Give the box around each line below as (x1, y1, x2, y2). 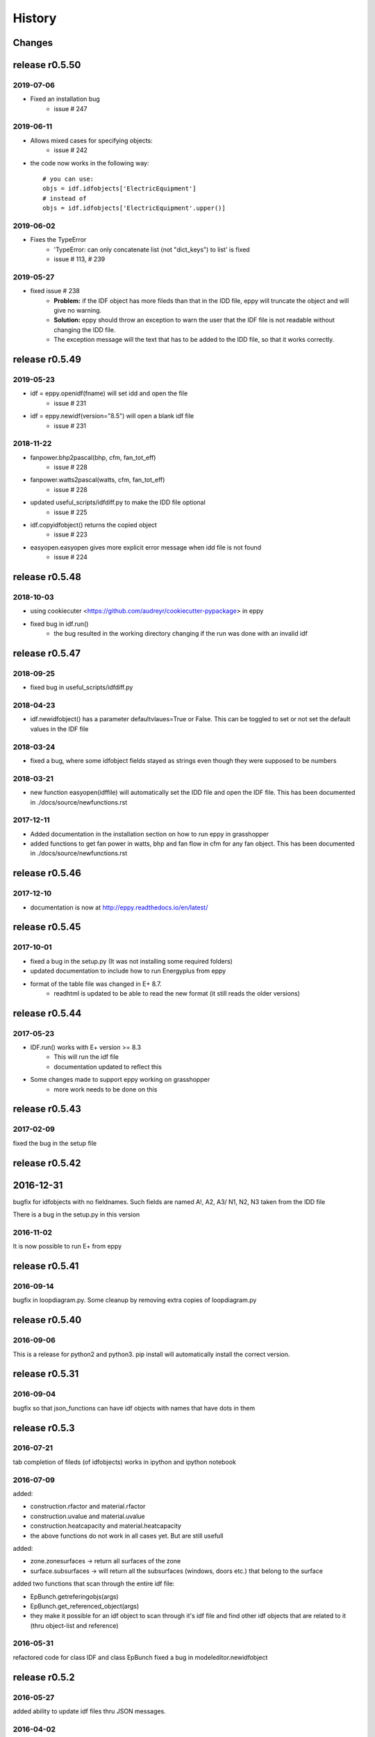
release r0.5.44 (12, 1007, 82, 1019)
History (12, 10, 57, 26)
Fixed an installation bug (30, 94, 100, 104)
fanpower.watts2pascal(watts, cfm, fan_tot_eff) (30, 476, 165, 484)
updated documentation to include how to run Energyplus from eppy (30, 966, 226, 975)
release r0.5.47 (12, 647, 81, 659)
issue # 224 (53, 553, 88, 561)
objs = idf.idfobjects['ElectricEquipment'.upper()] (42, 204, 226, 212)
